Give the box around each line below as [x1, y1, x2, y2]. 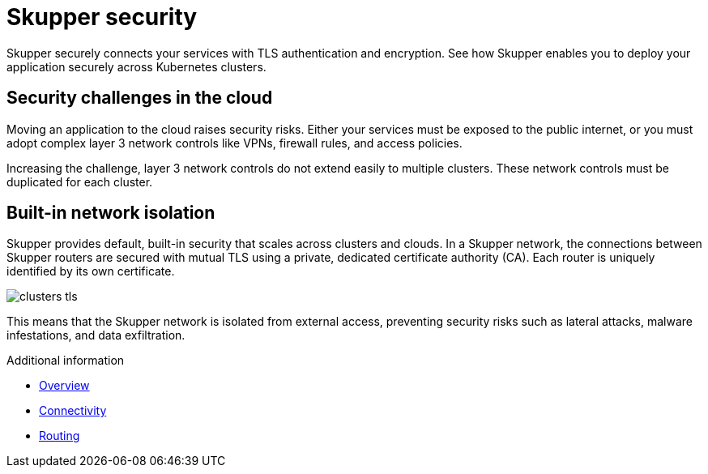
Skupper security [6, 3, 198, 31]
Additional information [6, 353, 125, 368]
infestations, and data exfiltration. [6, 328, 186, 343]
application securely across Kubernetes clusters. [6, 59, 267, 74]
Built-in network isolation [6, 203, 215, 224]
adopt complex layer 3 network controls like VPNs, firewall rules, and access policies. [6, 135, 463, 150]
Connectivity [39, 404, 107, 418]
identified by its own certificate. [6, 264, 175, 279]
